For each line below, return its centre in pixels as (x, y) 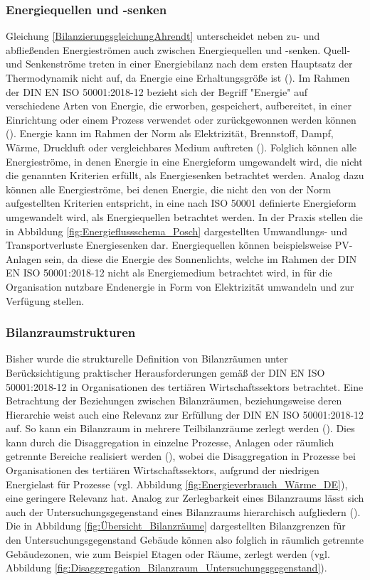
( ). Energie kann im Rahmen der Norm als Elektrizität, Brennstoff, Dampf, (170, 133)
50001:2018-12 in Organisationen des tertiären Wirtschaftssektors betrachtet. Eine (185, 386)
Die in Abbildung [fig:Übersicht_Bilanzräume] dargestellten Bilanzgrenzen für (176, 526)
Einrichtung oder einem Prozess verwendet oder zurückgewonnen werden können (181, 119)
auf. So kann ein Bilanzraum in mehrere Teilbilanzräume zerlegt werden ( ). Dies (180, 428)
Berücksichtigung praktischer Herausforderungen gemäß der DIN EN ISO (165, 372)
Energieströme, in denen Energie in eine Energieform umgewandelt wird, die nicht (184, 161)
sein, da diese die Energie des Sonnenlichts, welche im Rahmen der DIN (201, 258)
